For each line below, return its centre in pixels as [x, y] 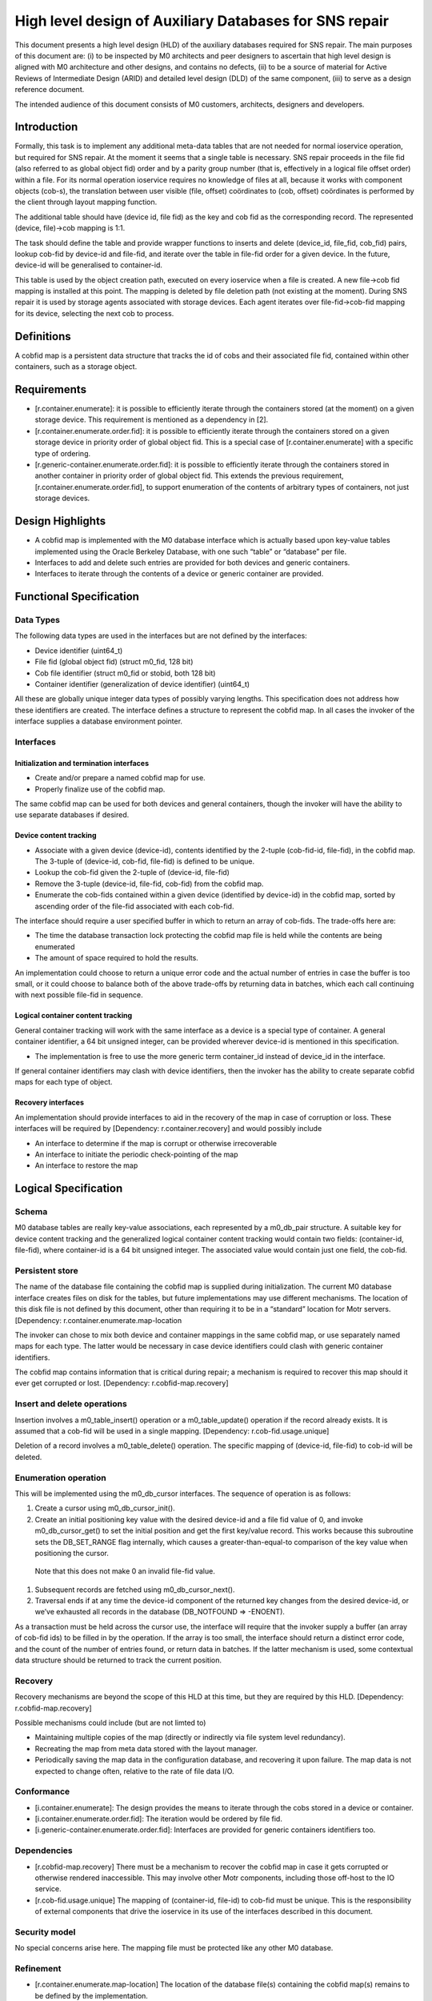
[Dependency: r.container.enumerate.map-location [98, 1320]
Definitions [43, 336]
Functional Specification [77, 597]
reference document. [50, 90]
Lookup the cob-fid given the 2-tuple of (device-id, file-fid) [132, 872]
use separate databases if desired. [72, 815]
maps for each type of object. [64, 1082]
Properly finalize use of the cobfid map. [100, 789]
